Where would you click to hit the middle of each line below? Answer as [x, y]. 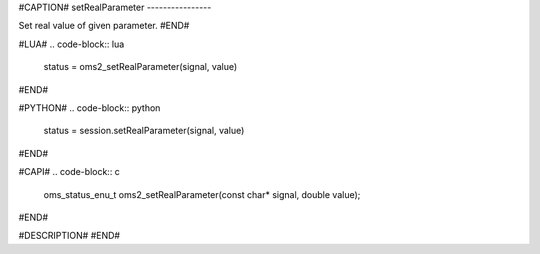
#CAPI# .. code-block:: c [69, 172]
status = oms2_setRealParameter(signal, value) [140, 67]
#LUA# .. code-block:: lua [71, 44]
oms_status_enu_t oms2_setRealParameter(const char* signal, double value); [202, 194]
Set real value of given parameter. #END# [104, 26]
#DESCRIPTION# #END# [69, 236]
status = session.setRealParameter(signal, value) [144, 131]
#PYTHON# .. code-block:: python [89, 107]
